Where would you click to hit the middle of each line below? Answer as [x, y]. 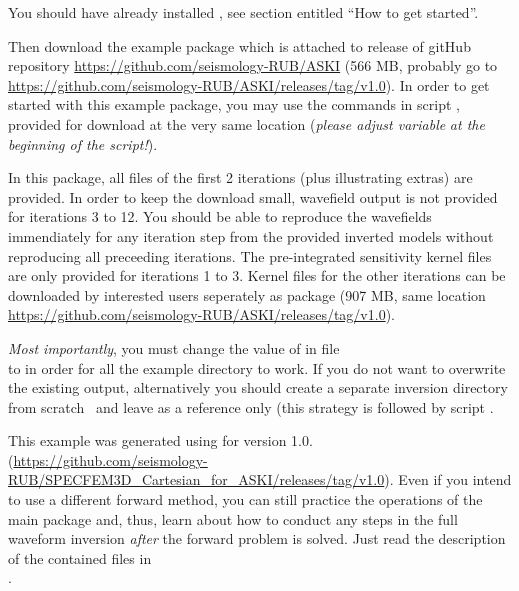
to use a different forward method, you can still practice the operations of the [245, 499]
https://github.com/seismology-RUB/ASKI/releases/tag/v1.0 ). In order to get [249, 84]
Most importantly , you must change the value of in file [174, 347]
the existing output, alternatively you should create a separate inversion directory [258, 387]
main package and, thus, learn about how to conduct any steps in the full [233, 518]
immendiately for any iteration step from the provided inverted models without [251, 235]
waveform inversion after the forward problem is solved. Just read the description [257, 538]
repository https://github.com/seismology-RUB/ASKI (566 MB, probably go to [253, 65]
